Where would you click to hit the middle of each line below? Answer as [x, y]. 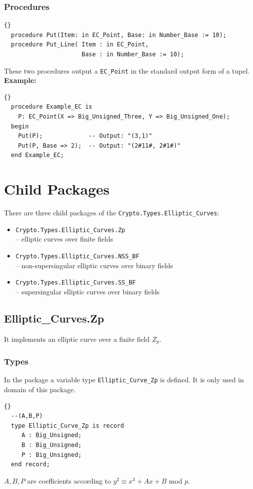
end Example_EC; [37, 155]
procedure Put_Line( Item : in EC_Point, [80, 45]
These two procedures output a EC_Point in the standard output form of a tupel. [127, 70]
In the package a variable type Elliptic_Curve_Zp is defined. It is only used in [124, 380]
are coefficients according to [69, 480]
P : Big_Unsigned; [52, 455]
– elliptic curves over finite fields [64, 239]
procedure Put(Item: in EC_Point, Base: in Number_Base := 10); [119, 35]
